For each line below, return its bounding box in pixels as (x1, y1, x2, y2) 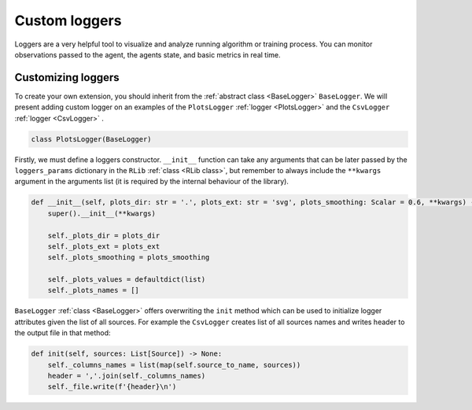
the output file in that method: (14, 328, 111, 338)
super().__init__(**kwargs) (47, 209, 157, 218)
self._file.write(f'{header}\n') (47, 382, 177, 391)
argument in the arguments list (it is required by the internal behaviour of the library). (14, 177, 289, 187)
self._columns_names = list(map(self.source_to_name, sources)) (47, 360, 301, 369)
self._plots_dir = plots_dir (47, 231, 160, 240)
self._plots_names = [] (47, 286, 139, 295)
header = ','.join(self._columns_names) (47, 371, 206, 381)
